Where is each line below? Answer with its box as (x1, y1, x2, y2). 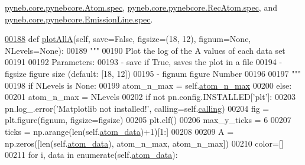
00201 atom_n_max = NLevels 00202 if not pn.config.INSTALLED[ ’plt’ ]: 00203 (5, 90, 296, 103)
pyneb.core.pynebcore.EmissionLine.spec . (5, 12, 153, 25)
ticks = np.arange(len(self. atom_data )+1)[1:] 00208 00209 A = (5, 125, 234, 137)
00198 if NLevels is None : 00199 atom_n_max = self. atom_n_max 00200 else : (5, 79, 292, 91)
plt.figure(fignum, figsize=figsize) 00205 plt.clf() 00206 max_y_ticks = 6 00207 (5, 114, 291, 126)
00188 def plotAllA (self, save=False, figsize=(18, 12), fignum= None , (5, 33, 251, 45)
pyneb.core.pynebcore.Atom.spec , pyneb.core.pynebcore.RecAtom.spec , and (5, 1, 277, 13)
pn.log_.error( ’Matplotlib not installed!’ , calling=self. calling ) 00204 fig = (5, 102, 270, 114)
